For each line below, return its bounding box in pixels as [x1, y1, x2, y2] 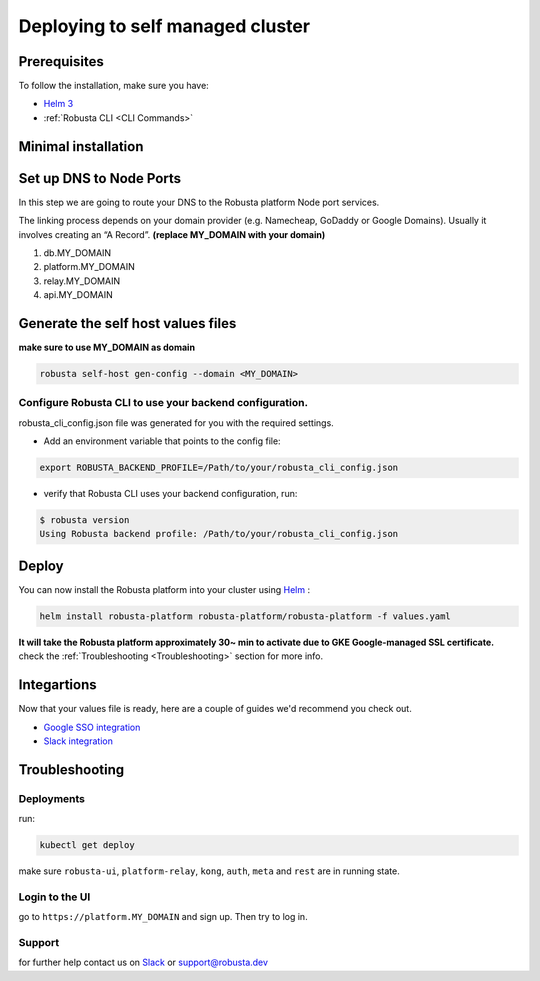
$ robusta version [39, 515, 130, 526]
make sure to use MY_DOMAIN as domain [18, 341, 195, 354]
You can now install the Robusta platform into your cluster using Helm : [18, 583, 310, 595]
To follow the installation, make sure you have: [18, 80, 209, 92]
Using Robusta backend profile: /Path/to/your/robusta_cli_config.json [39, 528, 399, 540]
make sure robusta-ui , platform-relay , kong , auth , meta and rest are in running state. [18, 865, 400, 877]
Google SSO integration [43, 721, 141, 733]
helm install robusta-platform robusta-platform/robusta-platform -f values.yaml [39, 610, 452, 622]
